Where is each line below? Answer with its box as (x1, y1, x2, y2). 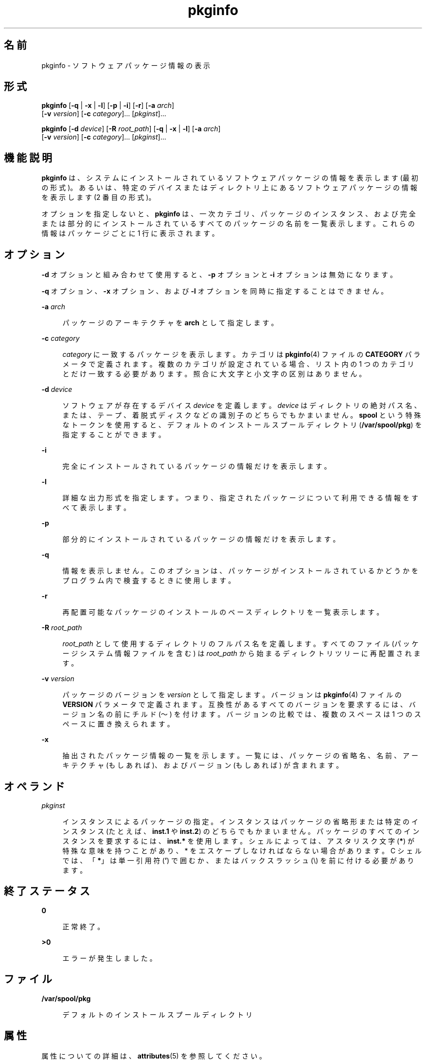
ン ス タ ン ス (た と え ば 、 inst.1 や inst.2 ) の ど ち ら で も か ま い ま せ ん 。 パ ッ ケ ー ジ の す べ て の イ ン (62, 827, 420, 835)
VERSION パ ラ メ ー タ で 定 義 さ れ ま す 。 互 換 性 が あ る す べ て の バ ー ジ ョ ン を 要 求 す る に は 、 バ (62, 700, 416, 709)
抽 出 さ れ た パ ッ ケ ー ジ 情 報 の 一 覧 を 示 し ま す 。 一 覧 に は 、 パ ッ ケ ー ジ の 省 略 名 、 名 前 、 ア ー (62, 751, 418, 760)
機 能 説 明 (4, 151, 52, 164)
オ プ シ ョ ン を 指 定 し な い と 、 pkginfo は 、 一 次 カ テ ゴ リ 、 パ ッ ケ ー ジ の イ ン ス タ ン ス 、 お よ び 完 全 (41, 210, 416, 218)
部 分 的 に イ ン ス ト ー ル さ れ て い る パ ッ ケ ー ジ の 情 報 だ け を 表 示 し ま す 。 (62, 535, 340, 544)
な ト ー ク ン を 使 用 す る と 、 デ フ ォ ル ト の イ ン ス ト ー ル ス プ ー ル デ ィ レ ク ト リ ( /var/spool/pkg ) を (62, 421, 422, 429)
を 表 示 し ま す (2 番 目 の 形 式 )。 (41, 193, 156, 202)
